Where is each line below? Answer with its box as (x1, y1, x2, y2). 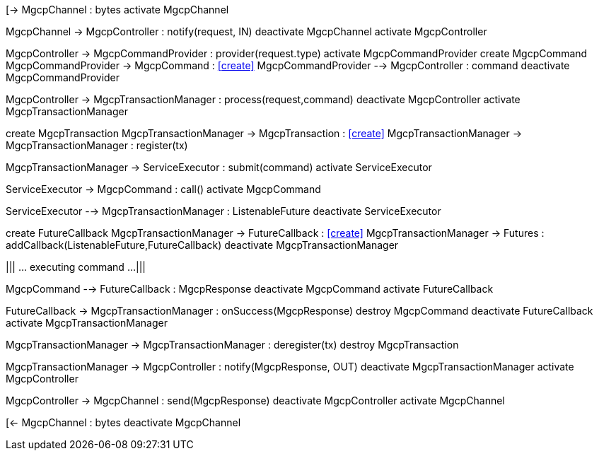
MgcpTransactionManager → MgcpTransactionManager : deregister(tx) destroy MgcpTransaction (6, 339, 459, 351)
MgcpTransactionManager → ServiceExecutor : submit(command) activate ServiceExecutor (6, 161, 432, 173)
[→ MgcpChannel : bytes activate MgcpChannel (6, 4, 229, 16)
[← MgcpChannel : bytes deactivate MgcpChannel (6, 416, 241, 428)
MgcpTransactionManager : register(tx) (6, 139, 188, 151)
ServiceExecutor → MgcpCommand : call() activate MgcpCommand (6, 183, 321, 195)
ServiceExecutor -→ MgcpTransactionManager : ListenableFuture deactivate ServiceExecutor (6, 205, 441, 217)
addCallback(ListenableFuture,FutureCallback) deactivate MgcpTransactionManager (6, 239, 399, 251)
